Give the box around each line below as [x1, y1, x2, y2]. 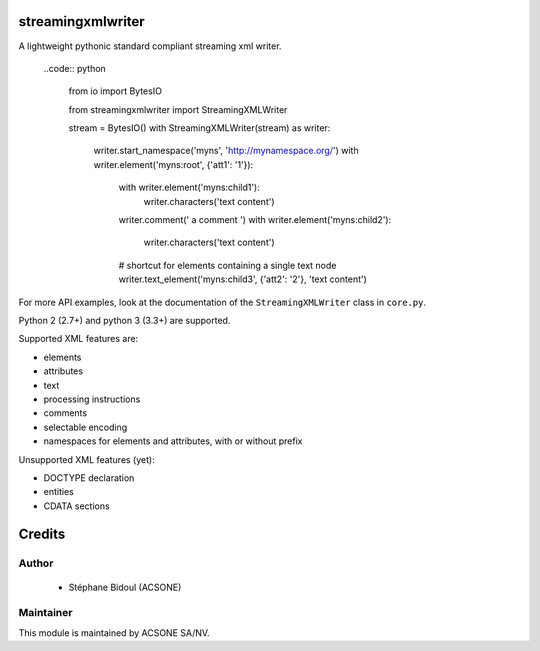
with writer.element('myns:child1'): [118, 181, 260, 194]
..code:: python [43, 62, 107, 74]
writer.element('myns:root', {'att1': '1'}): [93, 158, 254, 170]
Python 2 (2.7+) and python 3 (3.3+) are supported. [18, 314, 231, 326]
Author [18, 556, 54, 570]
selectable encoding [43, 421, 128, 433]
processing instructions [43, 393, 141, 405]
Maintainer [18, 606, 73, 620]
